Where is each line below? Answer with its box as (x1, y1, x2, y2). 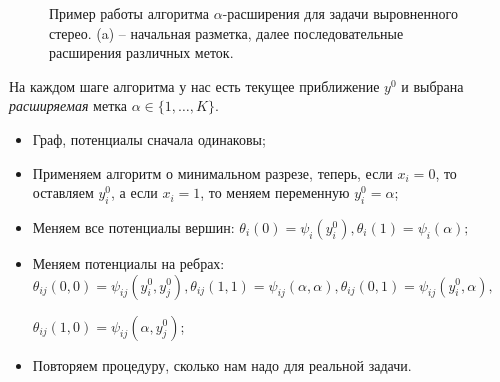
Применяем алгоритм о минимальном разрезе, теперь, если (32, 162, 393, 183)
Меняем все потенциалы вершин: (32, 216, 235, 237)
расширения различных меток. (49, 42, 234, 63)
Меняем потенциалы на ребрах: (32, 252, 225, 273)
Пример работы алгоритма (49, 3, 209, 23)
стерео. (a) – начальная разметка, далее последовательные (49, 22, 404, 43)
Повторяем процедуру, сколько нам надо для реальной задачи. (32, 354, 412, 375)
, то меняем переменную (200, 182, 350, 203)
